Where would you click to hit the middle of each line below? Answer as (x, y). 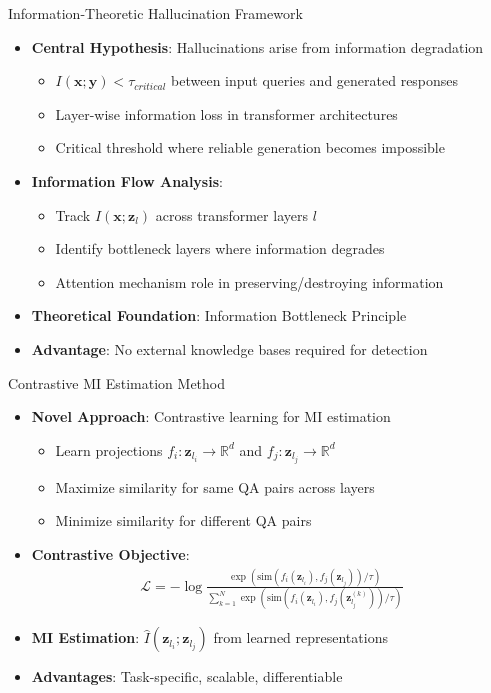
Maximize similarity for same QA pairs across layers (215, 486)
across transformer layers (231, 214)
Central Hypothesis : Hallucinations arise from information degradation (257, 46)
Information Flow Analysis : (127, 180)
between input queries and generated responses (315, 80)
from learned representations (300, 637)
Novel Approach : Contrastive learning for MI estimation (211, 416)
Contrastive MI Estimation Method (117, 382)
